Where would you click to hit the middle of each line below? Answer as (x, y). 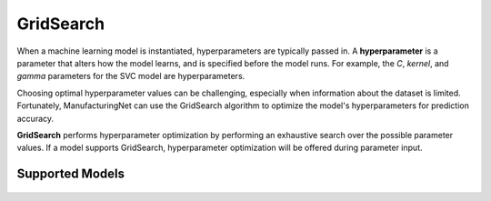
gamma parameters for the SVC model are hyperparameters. (131, 76)
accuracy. (35, 118)
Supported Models (70, 174)
